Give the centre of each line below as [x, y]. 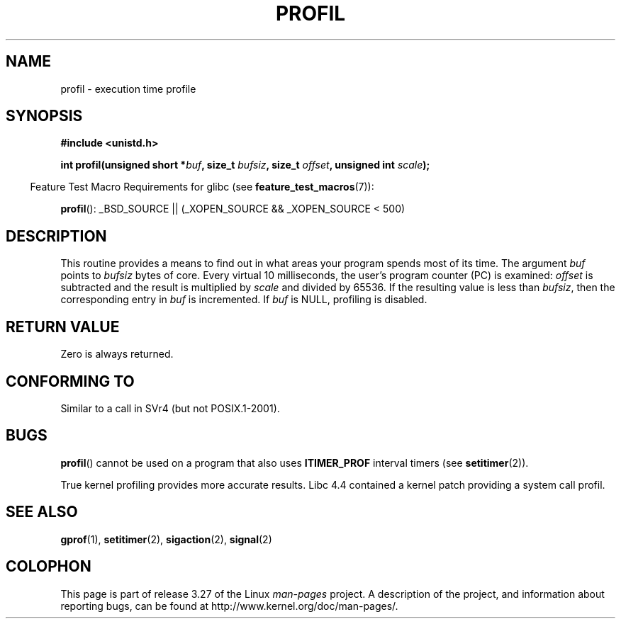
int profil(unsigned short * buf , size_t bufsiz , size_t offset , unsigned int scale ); [245, 165]
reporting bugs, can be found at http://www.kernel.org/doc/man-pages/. [229, 606]
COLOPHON [49, 567]
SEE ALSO [42, 512]
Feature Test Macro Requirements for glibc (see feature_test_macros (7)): [202, 187]
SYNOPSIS [44, 116]
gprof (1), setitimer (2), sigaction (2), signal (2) [166, 539]
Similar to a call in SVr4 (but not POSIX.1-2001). [170, 408]
